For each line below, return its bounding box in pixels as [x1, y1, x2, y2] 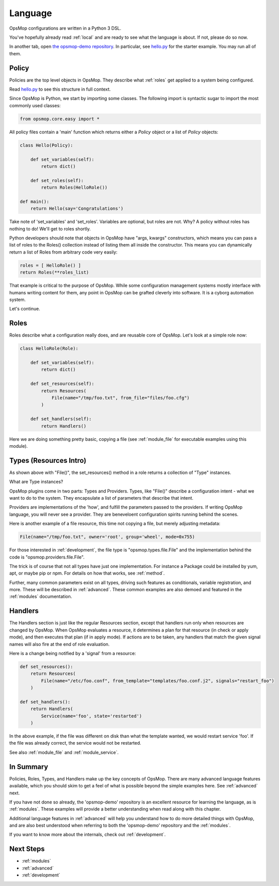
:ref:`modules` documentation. [9, 594, 72, 600]
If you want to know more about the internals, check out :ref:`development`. [9, 832, 166, 838]
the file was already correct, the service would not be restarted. [9, 740, 141, 746]
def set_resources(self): [30, 381, 95, 387]
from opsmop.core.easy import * [20, 116, 100, 122]
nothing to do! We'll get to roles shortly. [9, 225, 91, 231]
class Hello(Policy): [20, 142, 73, 148]
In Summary [9, 762, 48, 771]
